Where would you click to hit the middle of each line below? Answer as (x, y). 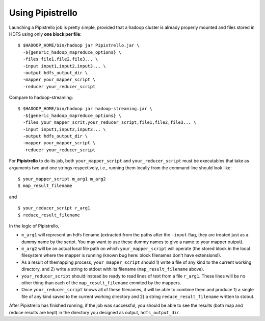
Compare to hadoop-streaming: (41, 97)
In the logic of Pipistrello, (34, 226)
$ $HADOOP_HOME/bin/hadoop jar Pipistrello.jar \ (79, 46)
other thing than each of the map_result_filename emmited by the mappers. (101, 283)
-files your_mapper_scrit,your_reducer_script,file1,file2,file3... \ (109, 123)
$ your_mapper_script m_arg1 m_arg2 (62, 179)
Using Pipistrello (43, 13)
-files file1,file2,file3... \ (60, 59)
